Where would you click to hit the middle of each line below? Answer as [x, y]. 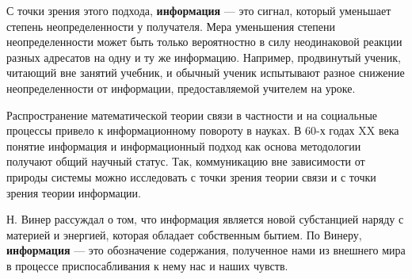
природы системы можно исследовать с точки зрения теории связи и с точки [191, 176]
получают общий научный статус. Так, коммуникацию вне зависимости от [186, 161]
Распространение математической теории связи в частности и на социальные [192, 115]
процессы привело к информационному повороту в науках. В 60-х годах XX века [203, 130]
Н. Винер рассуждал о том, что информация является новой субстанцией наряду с [205, 219]
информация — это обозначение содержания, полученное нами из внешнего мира [206, 250]
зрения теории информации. [74, 192]
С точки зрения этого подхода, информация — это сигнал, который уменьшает [199, 10]
